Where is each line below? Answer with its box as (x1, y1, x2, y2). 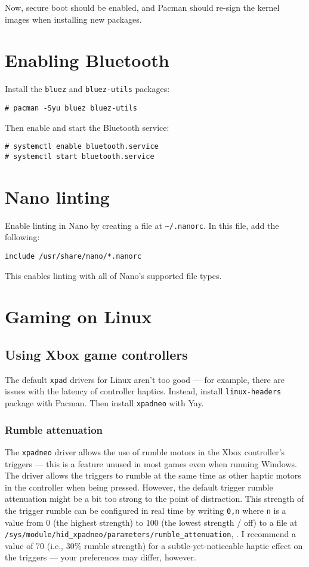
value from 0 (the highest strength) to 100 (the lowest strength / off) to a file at (5, 516, 298, 528)
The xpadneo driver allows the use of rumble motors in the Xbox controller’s (5, 445, 285, 458)
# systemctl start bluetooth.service (5, 152, 154, 161)
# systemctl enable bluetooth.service (5, 142, 159, 151)
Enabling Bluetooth (5, 48, 169, 72)
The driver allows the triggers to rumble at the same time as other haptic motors (5, 469, 301, 482)
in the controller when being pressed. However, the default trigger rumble (5, 480, 273, 493)
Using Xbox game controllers (5, 345, 188, 363)
